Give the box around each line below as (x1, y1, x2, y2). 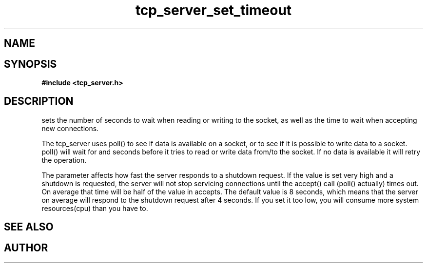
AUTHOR (4, 241, 48, 254)
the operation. (41, 155, 87, 164)
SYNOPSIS (4, 57, 57, 70)
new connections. (41, 124, 99, 133)
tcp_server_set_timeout (135, 2, 292, 19)
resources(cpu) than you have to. (41, 204, 148, 212)
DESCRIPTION (4, 95, 74, 108)
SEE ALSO (4, 221, 54, 233)
